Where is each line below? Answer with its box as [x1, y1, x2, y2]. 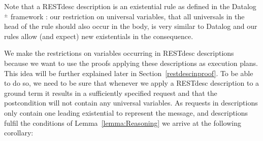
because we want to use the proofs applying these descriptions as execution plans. [4, 57, 258, 68]
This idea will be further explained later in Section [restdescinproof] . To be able [4, 67, 253, 78]
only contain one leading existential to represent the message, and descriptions [4, 107, 248, 118]
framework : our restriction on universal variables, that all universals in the [11, 11, 245, 21]
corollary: [4, 127, 34, 138]
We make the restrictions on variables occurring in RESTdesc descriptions [4, 48, 234, 58]
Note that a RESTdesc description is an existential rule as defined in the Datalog [4, 1, 256, 11]
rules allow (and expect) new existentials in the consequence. [4, 30, 193, 41]
